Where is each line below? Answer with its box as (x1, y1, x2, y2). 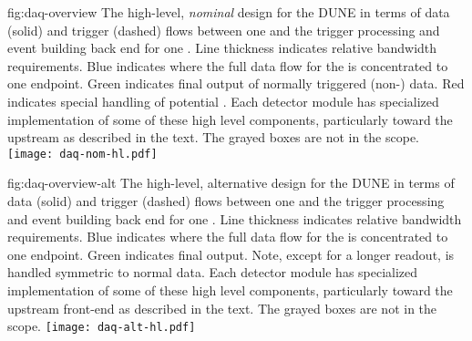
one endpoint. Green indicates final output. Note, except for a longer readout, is (7, 244, 455, 263)
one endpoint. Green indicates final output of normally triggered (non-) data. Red (7, 74, 465, 93)
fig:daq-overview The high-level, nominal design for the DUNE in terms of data (7, 3, 450, 21)
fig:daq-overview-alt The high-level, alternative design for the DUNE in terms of (7, 173, 455, 192)
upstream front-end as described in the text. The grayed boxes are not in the (7, 298, 437, 317)
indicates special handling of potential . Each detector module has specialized (7, 91, 439, 110)
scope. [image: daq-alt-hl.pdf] (7, 316, 196, 336)
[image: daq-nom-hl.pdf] (7, 147, 158, 160)
